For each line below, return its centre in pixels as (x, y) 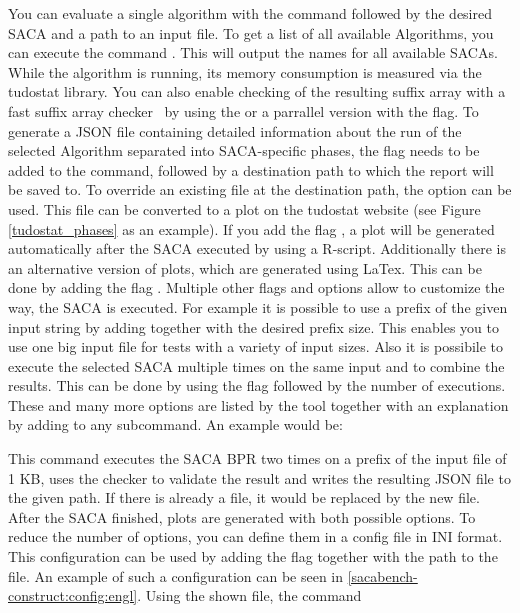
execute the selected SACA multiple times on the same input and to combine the (256, 365)
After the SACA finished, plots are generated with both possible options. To (242, 516)
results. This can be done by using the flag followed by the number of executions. (257, 385)
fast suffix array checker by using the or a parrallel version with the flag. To (243, 110)
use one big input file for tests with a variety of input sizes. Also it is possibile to (256, 346)
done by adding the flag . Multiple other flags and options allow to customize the (256, 287)
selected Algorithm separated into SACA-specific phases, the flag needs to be (244, 150)
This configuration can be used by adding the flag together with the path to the (253, 556)
